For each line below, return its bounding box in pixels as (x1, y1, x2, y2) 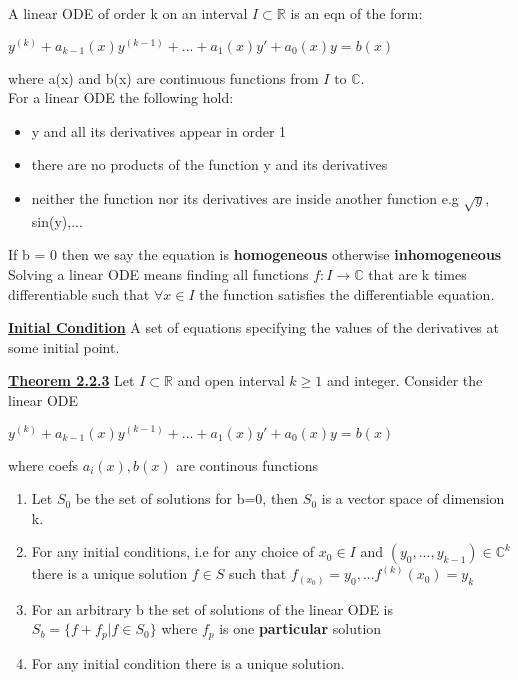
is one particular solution (219, 618, 382, 639)
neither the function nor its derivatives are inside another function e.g (31, 187, 459, 208)
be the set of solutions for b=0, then (75, 488, 299, 509)
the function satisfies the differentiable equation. (199, 283, 495, 304)
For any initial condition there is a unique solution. (31, 652, 345, 673)
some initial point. (8, 336, 120, 357)
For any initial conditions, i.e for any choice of (31, 541, 315, 562)
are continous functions (176, 454, 318, 475)
